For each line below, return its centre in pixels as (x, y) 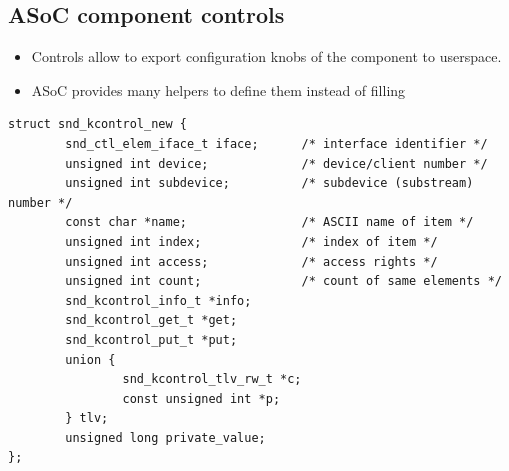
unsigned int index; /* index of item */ (251, 241)
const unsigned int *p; (201, 398)
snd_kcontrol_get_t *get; (151, 320)
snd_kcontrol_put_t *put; (151, 339)
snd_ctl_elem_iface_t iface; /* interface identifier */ (276, 143)
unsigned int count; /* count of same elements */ (283, 281)
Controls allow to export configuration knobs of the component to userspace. (266, 56)
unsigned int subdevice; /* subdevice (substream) (269, 183)
